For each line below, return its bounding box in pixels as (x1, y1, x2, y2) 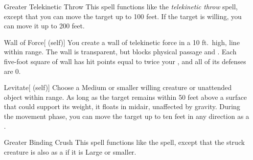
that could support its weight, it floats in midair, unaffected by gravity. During (4, 101, 240, 112)
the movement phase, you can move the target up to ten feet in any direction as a (4, 111, 250, 121)
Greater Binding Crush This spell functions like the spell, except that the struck (4, 137, 245, 147)
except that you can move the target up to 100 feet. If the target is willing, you (4, 11, 242, 21)
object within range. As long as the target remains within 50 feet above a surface (4, 91, 247, 102)
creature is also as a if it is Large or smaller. (4, 146, 137, 157)
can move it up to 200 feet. (4, 21, 85, 31)
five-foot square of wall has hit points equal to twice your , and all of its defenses (4, 56, 246, 66)
